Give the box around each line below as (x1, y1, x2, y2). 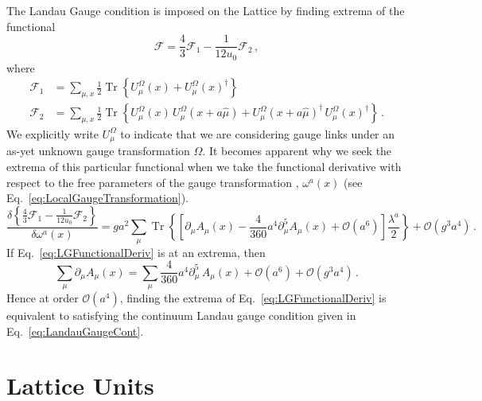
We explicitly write (6, 125, 99, 142)
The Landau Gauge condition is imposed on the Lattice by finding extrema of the (6, 2, 405, 18)
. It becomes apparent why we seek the (202, 142, 392, 159)
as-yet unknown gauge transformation (6, 142, 190, 159)
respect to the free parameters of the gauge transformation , (6, 173, 299, 190)
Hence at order (6, 290, 79, 306)
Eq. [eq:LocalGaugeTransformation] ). (6, 189, 189, 206)
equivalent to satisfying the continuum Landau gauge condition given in (6, 307, 356, 324)
